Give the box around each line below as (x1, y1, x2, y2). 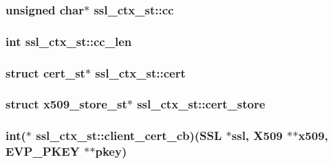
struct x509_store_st (6, 95, 127, 113)
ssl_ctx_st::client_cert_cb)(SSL (36, 127, 222, 144)
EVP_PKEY (6, 143, 80, 160)
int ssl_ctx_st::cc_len (6, 32, 132, 49)
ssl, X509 (231, 127, 283, 144)
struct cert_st (6, 64, 85, 81)
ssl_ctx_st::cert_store (137, 95, 266, 113)
